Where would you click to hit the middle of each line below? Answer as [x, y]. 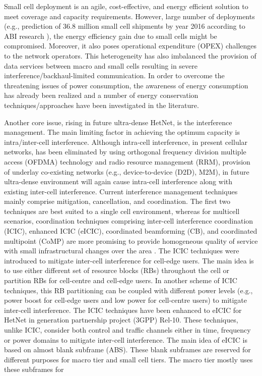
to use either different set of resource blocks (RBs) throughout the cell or [117, 270]
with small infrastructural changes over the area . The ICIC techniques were [122, 251]
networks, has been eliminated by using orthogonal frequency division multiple [125, 152]
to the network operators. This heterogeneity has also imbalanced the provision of [130, 55]
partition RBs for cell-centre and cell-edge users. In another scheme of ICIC [121, 280]
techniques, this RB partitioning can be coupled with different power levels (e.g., [128, 290]
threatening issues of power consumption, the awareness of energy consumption [126, 85]
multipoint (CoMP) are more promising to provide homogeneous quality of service [131, 240]
